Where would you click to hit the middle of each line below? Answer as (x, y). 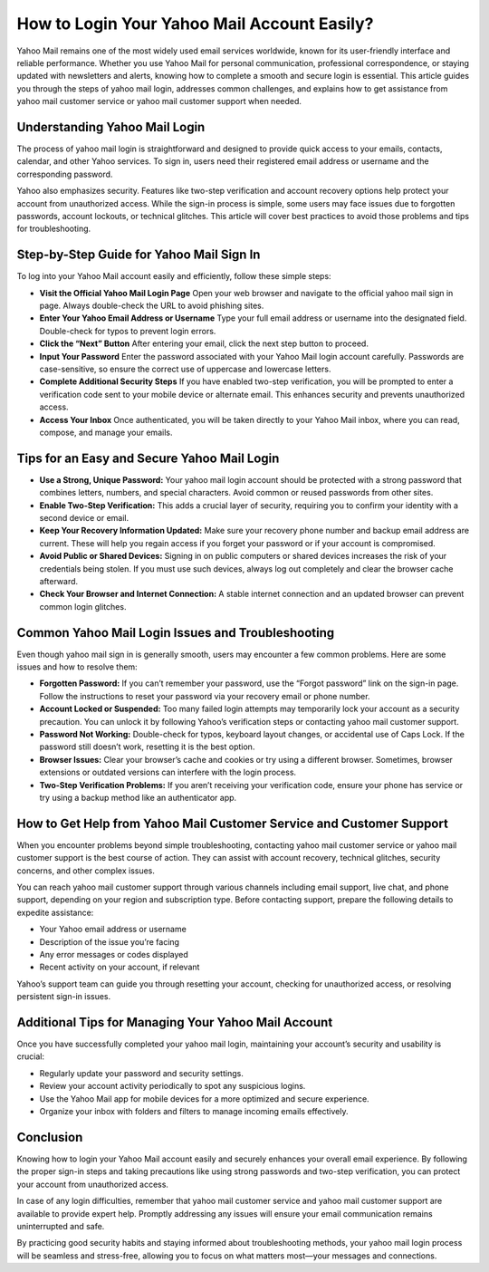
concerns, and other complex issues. (86, 871)
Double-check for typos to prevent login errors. (128, 331)
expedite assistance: (55, 912)
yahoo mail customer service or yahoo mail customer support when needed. (159, 101)
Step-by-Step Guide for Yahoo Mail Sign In (139, 255)
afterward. (59, 581)
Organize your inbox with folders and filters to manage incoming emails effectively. (194, 1112)
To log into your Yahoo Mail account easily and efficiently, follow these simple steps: (174, 276)
